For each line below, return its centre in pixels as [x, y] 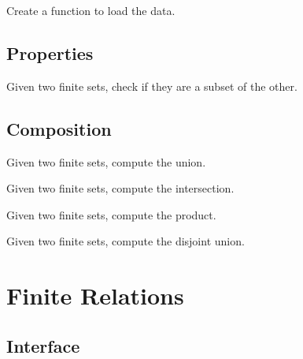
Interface [43, 345]
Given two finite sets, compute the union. [106, 161]
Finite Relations [95, 295]
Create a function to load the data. [91, 10]
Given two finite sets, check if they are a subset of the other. [152, 86]
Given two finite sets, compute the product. [111, 214]
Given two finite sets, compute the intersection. [120, 188]
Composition [59, 128]
